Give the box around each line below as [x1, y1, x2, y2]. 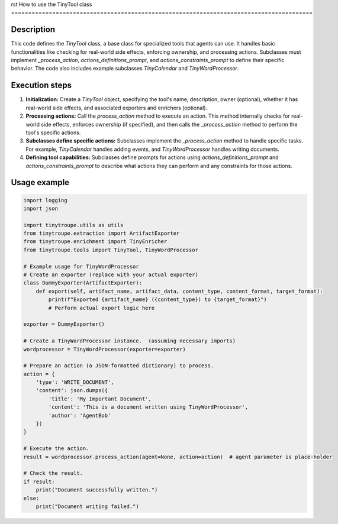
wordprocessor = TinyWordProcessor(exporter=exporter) [23, 346, 186, 352]
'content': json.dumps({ [36, 387, 108, 394]
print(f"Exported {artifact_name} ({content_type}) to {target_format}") [48, 296, 268, 303]
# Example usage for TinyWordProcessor [23, 263, 139, 270]
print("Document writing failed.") [36, 503, 139, 510]
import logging [23, 197, 67, 203]
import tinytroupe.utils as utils [23, 222, 124, 228]
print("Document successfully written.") [36, 487, 158, 493]
